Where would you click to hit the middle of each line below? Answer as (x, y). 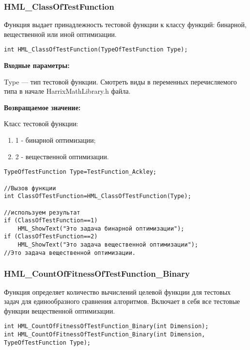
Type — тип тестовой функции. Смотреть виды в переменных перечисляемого (120, 81)
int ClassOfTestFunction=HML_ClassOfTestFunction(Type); (98, 196)
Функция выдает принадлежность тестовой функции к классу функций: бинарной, (125, 25)
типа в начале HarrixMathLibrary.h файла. (67, 91)
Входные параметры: (37, 65)
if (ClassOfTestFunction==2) (51, 237)
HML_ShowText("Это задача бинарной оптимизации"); (101, 228)
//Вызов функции (30, 188)
